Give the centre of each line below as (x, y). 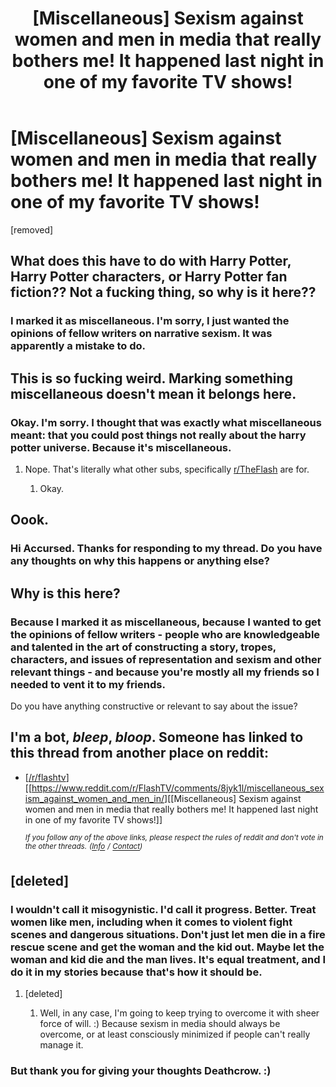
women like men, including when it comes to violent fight (151, 922)
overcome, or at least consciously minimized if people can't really (175, 1034)
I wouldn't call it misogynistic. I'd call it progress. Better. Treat (163, 909)
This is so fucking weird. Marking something (151, 378)
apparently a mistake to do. (78, 346)
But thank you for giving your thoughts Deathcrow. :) (141, 1071)
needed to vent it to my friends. (88, 684)
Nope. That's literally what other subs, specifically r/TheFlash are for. (167, 469)
